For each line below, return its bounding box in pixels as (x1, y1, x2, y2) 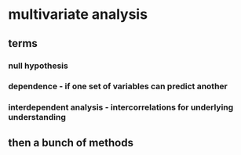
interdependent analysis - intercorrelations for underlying (8, 102, 234, 113)
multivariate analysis (8, 5, 148, 23)
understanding (8, 112, 67, 123)
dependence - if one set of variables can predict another (8, 81, 228, 92)
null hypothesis (8, 60, 68, 71)
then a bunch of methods (8, 135, 133, 150)
